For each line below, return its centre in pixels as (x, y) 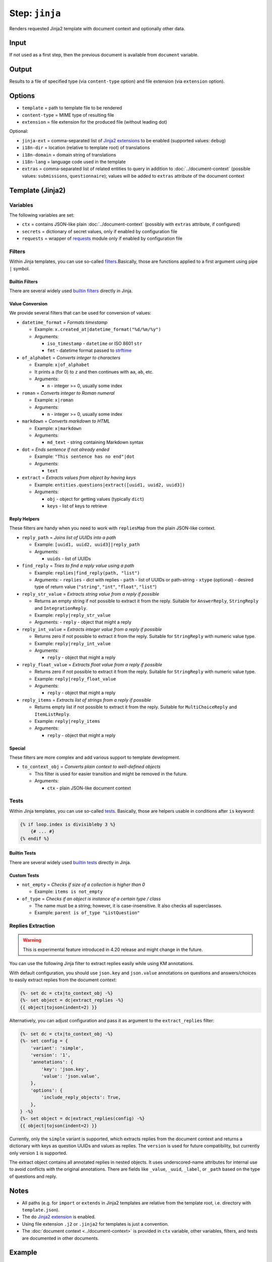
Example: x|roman (54, 400)
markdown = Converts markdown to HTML (66, 421)
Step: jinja (35, 13)
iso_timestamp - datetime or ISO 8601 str (95, 343)
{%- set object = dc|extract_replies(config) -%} (82, 1119)
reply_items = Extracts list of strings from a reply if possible (86, 700)
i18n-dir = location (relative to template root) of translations (86, 148)
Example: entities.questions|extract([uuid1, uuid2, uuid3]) (110, 485)
